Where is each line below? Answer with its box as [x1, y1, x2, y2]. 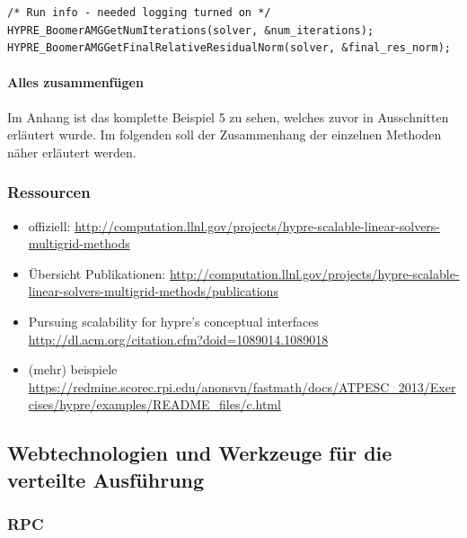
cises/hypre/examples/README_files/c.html [28, 395, 281, 414]
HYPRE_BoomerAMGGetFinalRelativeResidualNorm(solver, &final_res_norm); [7, 41, 451, 55]
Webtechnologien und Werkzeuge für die [7, 439, 392, 467]
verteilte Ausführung [7, 465, 205, 493]
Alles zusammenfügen [7, 73, 144, 92]
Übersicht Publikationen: [28, 264, 166, 282]
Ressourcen [7, 181, 91, 203]
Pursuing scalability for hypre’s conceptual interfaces [28, 311, 319, 330]
